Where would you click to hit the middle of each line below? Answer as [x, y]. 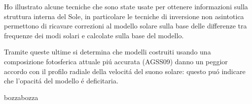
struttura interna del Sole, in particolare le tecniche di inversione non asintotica [124, 16]
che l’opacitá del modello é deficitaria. [61, 81]
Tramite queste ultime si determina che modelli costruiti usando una [108, 52]
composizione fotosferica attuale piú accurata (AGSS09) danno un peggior [116, 61]
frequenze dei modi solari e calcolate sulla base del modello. [94, 35]
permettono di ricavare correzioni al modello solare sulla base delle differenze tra [126, 26]
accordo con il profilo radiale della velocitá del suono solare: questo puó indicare [125, 71]
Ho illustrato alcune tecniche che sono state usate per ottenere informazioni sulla [126, 6]
